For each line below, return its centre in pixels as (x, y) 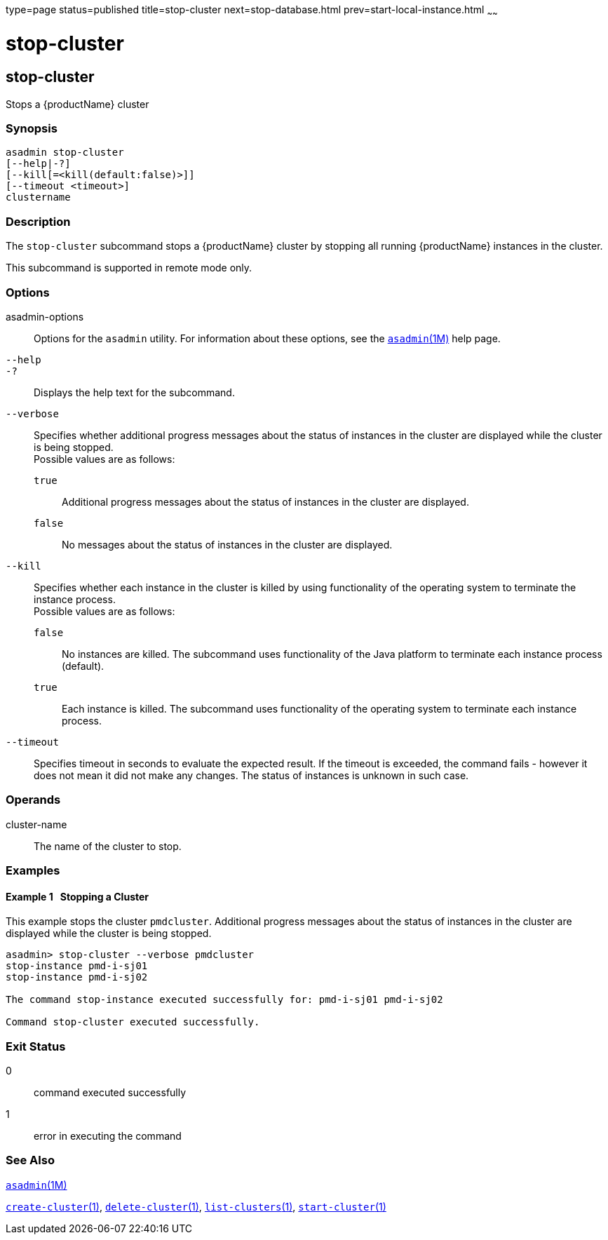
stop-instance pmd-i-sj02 (77, 977)
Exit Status (36, 1046)
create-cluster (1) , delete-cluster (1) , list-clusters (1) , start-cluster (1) (196, 1206)
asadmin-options (45, 316)
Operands (33, 800)
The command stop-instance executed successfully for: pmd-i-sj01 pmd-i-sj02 (224, 1000)
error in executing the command (108, 1136)
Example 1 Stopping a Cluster (77, 896)
